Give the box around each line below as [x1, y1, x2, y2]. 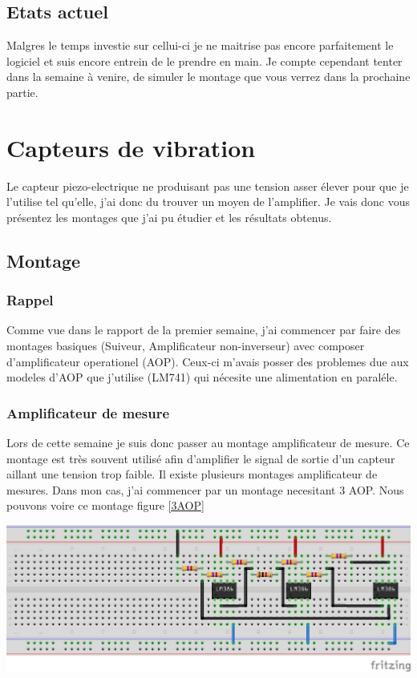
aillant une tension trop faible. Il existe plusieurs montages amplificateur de [6, 466, 378, 482]
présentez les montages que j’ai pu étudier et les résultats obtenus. [6, 208, 332, 225]
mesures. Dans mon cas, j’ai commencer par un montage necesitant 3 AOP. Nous [6, 481, 404, 498]
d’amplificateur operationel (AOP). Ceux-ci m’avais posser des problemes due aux [6, 353, 409, 369]
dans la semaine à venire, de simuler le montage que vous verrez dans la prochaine [6, 68, 411, 85]
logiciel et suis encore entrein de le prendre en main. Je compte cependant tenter [6, 52, 403, 69]
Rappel [6, 290, 54, 310]
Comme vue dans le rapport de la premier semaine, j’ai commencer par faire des [6, 321, 401, 338]
